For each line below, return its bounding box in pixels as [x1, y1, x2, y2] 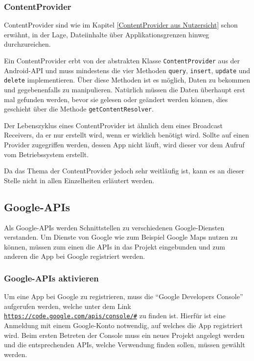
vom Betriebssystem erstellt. [4, 149, 89, 159]
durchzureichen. [4, 39, 51, 49]
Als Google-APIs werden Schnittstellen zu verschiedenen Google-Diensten [4, 222, 225, 232]
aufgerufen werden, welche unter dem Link [4, 301, 131, 311]
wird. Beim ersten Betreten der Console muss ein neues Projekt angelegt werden [4, 330, 245, 340]
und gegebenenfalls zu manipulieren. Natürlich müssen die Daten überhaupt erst [4, 84, 245, 94]
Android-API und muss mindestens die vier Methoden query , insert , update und [4, 65, 251, 75]
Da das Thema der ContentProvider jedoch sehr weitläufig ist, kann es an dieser [4, 166, 244, 176]
